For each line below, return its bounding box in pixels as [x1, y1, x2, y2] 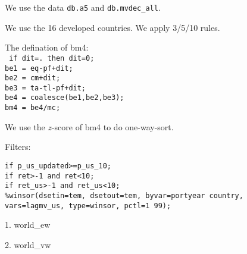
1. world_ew [5, 218, 51, 231]
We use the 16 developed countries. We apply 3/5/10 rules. [5, 21, 220, 33]
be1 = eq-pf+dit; [5, 64, 73, 73]
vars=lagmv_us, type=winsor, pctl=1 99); [5, 201, 171, 210]
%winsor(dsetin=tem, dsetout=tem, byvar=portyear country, [5, 191, 243, 200]
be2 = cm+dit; [5, 74, 61, 83]
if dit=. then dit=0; [9, 54, 95, 62]
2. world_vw [5, 238, 51, 250]
